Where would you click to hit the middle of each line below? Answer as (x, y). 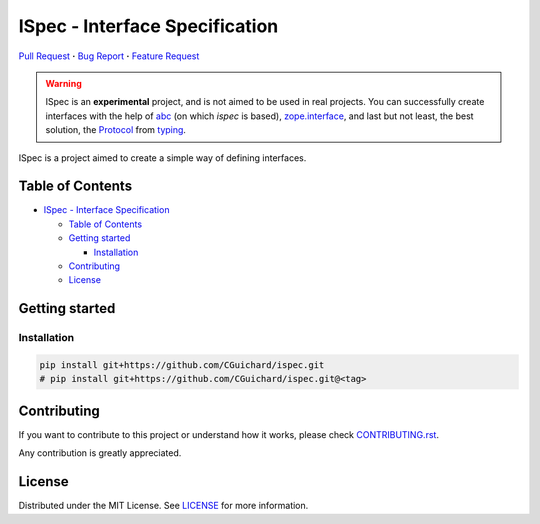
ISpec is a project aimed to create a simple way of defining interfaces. (162, 157)
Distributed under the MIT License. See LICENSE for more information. (163, 506)
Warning (63, 83)
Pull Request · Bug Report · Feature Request (109, 56)
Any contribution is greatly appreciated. (100, 453)
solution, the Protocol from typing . (116, 130)
